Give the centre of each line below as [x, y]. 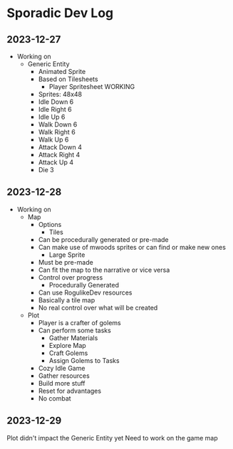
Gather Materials [73, 338]
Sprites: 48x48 [60, 94]
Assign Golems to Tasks [84, 360]
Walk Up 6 [53, 139]
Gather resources [64, 376]
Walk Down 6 [58, 125]
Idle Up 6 [52, 117]
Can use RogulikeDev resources [85, 292]
